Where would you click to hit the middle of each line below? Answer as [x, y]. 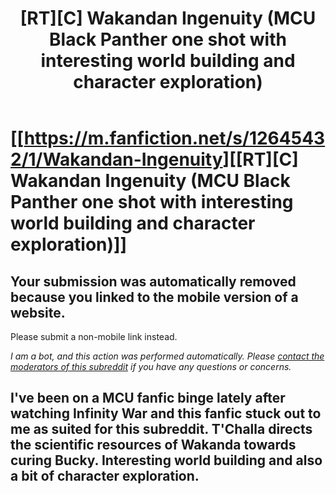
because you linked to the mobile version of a [154, 297]
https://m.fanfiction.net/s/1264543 [174, 138]
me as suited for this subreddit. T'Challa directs [161, 429]
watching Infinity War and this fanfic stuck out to [166, 413]
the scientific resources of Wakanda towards [153, 445]
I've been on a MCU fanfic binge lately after [148, 398]
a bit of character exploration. [105, 476]
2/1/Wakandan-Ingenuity [116, 159]
